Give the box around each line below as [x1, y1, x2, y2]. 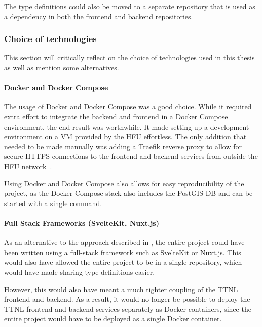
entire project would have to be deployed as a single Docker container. [4, 313, 222, 324]
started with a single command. [4, 197, 102, 208]
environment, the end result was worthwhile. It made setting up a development [4, 121, 249, 132]
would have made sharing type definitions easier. [4, 266, 155, 277]
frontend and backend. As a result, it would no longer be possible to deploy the [4, 294, 250, 304]
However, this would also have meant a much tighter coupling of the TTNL [4, 283, 238, 294]
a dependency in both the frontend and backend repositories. [4, 11, 193, 21]
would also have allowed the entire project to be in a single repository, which [4, 257, 242, 267]
